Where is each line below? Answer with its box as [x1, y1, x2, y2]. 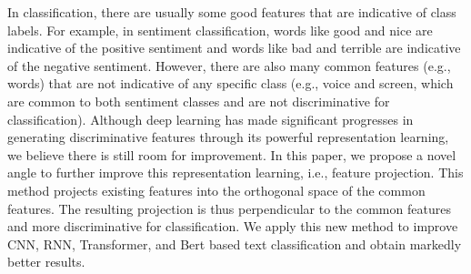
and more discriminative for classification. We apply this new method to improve [7, 217, 458, 236]
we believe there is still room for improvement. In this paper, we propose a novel [7, 145, 456, 164]
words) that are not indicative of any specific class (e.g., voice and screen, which [7, 74, 454, 93]
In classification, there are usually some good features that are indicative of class [7, 3, 456, 21]
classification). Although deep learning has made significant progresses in [7, 109, 414, 128]
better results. [7, 252, 85, 271]
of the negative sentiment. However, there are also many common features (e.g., [7, 56, 451, 75]
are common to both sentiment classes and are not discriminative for [7, 91, 390, 110]
